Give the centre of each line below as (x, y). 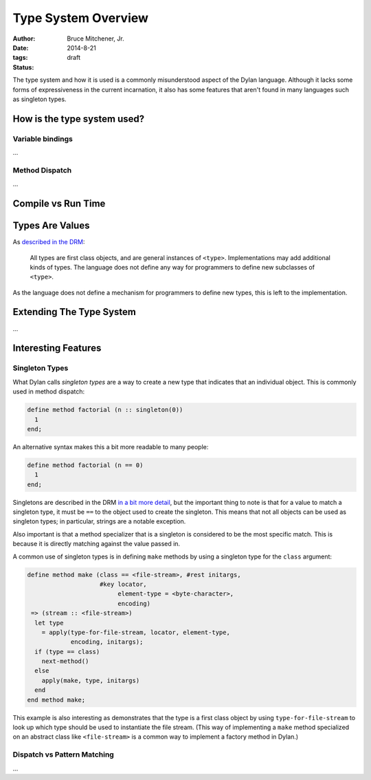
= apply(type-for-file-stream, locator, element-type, (136, 632)
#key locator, (123, 584)
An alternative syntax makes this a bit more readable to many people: (111, 446)
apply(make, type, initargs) (91, 680)
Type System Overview (81, 18)
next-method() (65, 661)
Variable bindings (43, 139)
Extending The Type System (75, 312)
